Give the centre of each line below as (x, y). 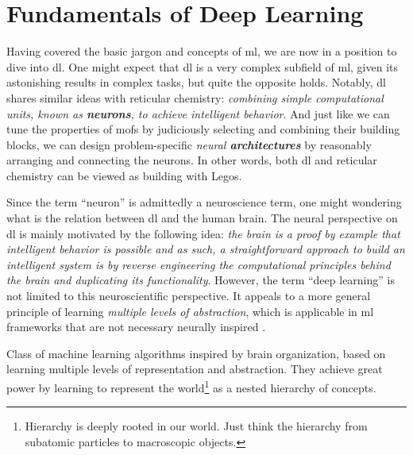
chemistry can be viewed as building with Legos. (124, 175)
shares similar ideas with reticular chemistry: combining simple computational (195, 97)
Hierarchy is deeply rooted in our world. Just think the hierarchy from (196, 426)
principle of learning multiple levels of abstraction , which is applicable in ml (190, 311)
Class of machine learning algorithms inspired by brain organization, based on (196, 353)
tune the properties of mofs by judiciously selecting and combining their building (203, 129)
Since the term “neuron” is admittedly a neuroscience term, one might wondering (204, 202)
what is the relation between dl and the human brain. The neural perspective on (202, 218)
